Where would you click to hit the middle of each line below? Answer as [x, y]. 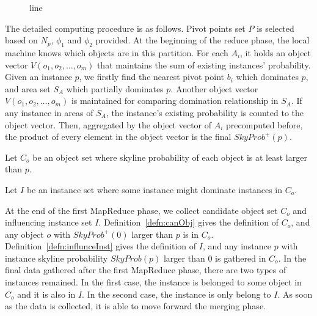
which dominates [267, 77]
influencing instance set [49, 222]
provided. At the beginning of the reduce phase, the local [202, 40]
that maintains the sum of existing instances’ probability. [204, 64]
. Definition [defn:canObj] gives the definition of [189, 222]
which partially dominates [115, 88]
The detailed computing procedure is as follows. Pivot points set [125, 28]
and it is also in [46, 294]
